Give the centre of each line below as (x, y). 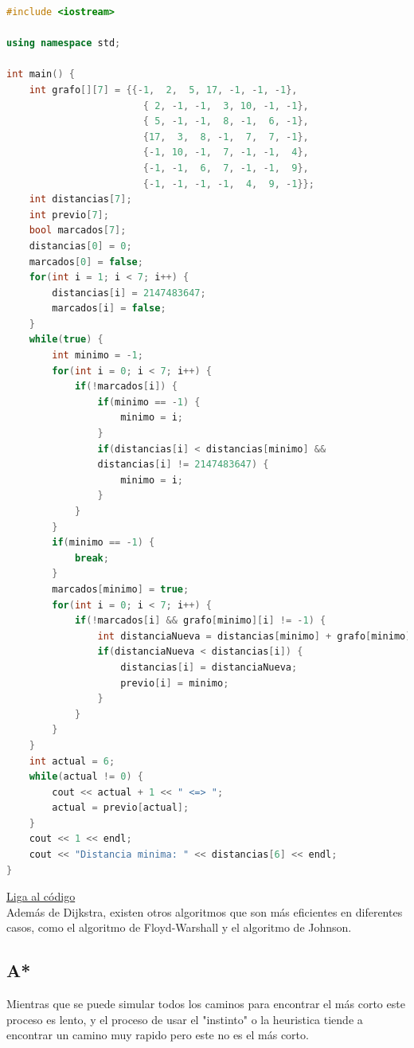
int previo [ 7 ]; (69, 215)
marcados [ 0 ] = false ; (86, 262)
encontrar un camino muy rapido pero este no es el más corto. (158, 1035)
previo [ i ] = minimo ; (175, 683)
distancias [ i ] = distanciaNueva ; (209, 667)
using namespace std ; (64, 43)
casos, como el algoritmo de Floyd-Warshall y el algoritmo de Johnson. (179, 927)
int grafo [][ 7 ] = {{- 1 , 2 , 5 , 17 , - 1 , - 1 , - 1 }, (163, 90)
